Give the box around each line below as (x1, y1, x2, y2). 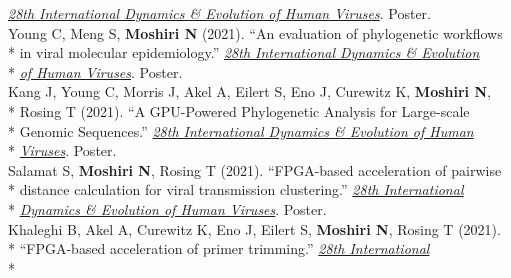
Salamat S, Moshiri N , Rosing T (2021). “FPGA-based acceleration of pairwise (8, 159, 502, 180)
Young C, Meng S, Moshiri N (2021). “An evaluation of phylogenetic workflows (8, 22, 503, 43)
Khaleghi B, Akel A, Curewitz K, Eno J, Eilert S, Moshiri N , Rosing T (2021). (8, 218, 501, 239)
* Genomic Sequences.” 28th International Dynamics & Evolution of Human (8, 120, 474, 141)
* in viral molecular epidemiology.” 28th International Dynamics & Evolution (8, 42, 480, 63)
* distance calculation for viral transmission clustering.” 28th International (8, 179, 464, 200)
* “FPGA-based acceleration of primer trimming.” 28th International (8, 238, 430, 259)
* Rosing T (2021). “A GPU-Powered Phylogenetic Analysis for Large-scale (8, 100, 470, 121)
